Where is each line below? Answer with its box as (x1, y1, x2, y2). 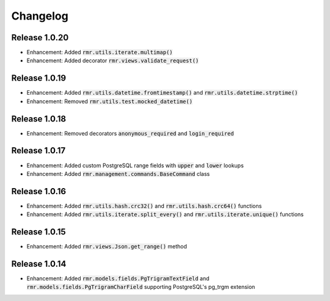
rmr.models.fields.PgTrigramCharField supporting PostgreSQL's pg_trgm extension (26, 283, 255, 291)
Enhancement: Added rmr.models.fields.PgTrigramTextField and (26, 275, 210, 282)
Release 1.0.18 (11, 114, 67, 124)
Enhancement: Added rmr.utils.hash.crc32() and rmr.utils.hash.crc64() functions (26, 202, 262, 209)
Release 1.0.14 (11, 258, 67, 269)
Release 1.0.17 (11, 145, 66, 156)
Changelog (11, 9, 68, 23)
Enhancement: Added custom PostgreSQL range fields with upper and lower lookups (26, 162, 244, 169)
